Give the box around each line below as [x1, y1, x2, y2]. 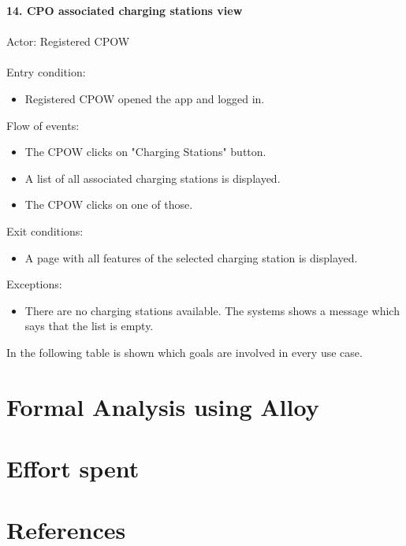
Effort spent [6, 452, 140, 485]
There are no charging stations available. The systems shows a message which [24, 302, 400, 318]
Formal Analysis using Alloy [6, 390, 319, 422]
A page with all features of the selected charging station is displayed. [24, 249, 358, 266]
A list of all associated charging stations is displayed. [24, 169, 281, 186]
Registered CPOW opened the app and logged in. [24, 90, 265, 106]
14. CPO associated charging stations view [6, 2, 243, 18]
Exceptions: [6, 276, 62, 292]
